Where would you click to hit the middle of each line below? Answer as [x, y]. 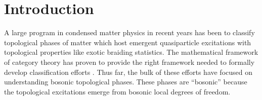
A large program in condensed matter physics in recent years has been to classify [129, 32]
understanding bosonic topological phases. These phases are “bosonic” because [126, 82]
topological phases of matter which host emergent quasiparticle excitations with [128, 42]
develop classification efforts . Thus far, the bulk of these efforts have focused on [128, 72]
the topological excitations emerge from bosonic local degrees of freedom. [117, 91]
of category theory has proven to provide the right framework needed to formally [129, 62]
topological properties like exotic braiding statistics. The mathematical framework [131, 52]
